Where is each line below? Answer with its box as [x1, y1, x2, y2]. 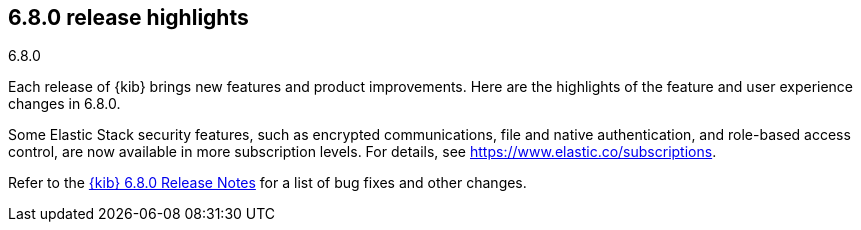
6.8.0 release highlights [8, 5, 249, 30]
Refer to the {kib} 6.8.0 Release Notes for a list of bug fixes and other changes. [8, 174, 527, 192]
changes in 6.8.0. [8, 95, 121, 113]
